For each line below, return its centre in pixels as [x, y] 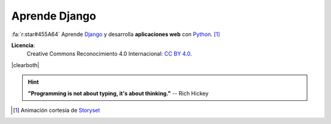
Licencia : [23, 45]
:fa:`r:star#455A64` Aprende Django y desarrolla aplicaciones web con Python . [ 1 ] [116, 34]
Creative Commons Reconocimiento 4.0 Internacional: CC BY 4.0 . [109, 54]
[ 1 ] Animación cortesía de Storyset [57, 110]
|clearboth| [25, 65]
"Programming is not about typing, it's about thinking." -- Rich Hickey [118, 93]
